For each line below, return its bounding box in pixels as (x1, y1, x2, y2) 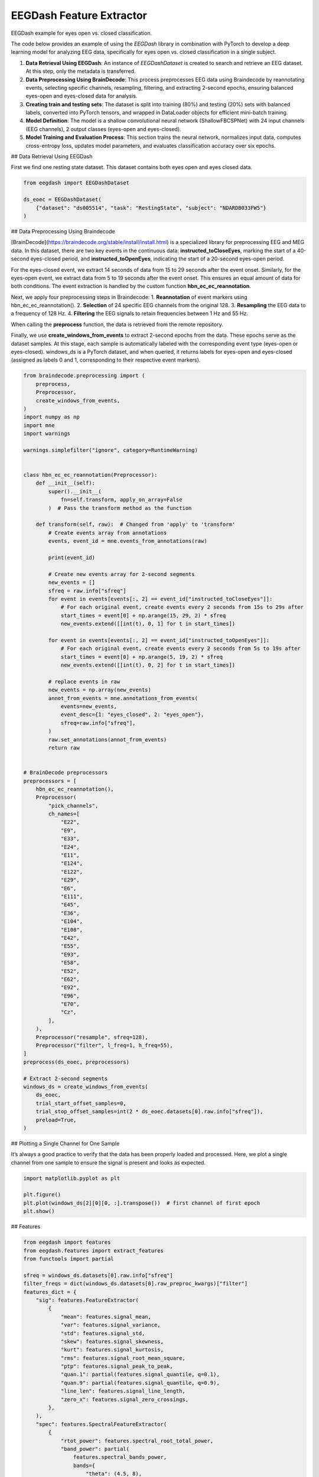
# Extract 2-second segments (23, 1075, 108, 1082)
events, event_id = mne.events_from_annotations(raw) (48, 538, 207, 545)
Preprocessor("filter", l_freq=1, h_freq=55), (35, 1042, 174, 1049)
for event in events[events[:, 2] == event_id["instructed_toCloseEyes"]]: (48, 596, 273, 602)
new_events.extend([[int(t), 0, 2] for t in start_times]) (60, 662, 236, 669)
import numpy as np (23, 414, 80, 421)
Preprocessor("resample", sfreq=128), (35, 1034, 148, 1040)
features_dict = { (23, 1289, 77, 1295)
